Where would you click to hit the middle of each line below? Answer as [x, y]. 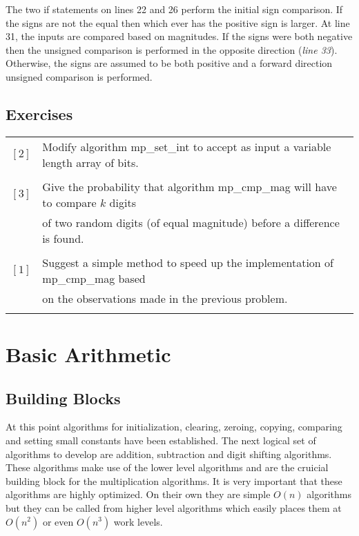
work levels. [138, 521]
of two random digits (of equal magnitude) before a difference [191, 222]
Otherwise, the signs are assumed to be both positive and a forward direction [169, 63]
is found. [63, 238]
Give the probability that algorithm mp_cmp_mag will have [190, 186]
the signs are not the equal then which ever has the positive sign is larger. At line [178, 22]
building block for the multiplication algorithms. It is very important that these [174, 480]
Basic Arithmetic [88, 354]
